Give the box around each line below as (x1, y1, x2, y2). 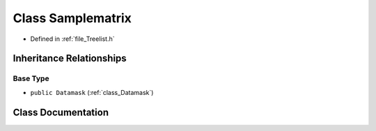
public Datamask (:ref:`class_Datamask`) (30, 88, 154, 96)
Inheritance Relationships (13, 53, 127, 64)
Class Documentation (13, 106, 109, 118)
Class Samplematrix (13, 10, 132, 26)
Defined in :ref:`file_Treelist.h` (30, 35, 115, 43)
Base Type (13, 73, 49, 83)
